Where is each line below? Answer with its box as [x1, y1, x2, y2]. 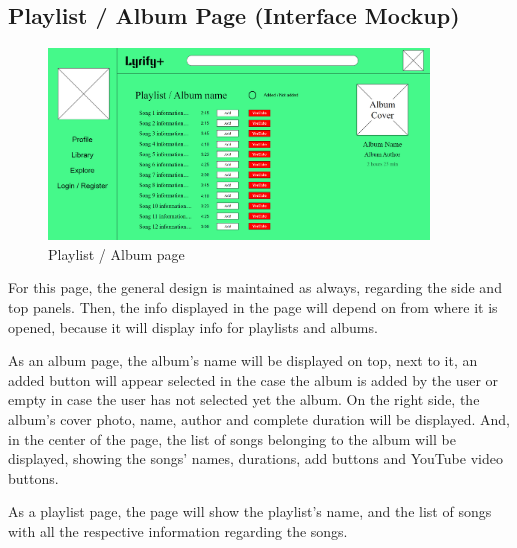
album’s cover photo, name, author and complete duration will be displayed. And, [8, 409, 510, 430]
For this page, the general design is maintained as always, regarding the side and [8, 277, 502, 298]
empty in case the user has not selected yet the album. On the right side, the [8, 389, 480, 410]
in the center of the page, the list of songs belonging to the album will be [8, 428, 456, 449]
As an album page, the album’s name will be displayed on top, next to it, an [8, 350, 478, 371]
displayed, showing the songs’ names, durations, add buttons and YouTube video [8, 448, 503, 469]
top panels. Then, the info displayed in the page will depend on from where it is [8, 297, 498, 318]
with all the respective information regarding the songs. [8, 521, 348, 542]
